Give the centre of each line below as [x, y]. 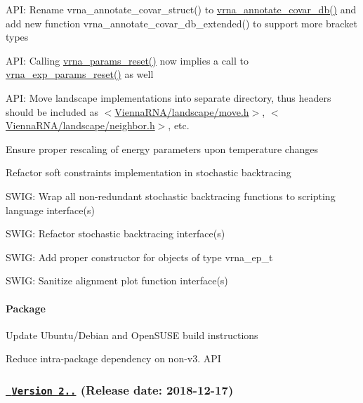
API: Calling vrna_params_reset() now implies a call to [127, 60]
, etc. [179, 125]
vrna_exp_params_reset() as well [80, 74]
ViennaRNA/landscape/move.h [182, 111]
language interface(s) [50, 210]
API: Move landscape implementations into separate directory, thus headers [169, 97]
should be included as [52, 111]
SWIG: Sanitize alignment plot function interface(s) [117, 280]
